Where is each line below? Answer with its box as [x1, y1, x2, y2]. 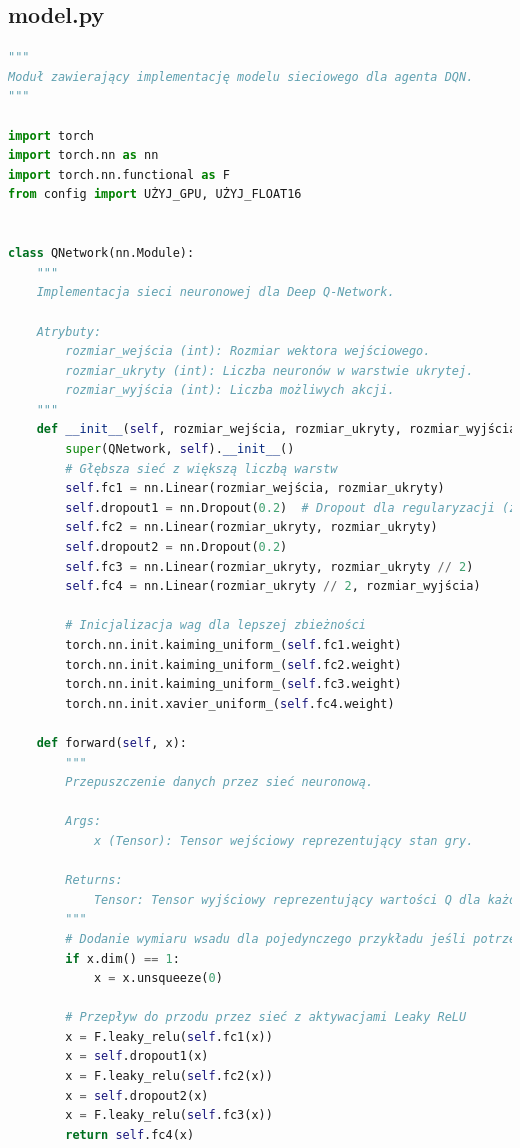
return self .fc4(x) [65, 1127, 195, 1142]
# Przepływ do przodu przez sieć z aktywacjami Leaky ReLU [65, 1010, 467, 1025]
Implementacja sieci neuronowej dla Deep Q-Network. [36, 285, 395, 300]
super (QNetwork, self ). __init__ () [65, 442, 295, 457]
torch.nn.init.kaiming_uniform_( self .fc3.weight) [65, 677, 402, 692]
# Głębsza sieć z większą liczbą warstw [65, 461, 338, 476]
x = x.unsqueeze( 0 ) [93, 971, 223, 986]
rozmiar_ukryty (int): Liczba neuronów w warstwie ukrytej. [65, 363, 474, 378]
